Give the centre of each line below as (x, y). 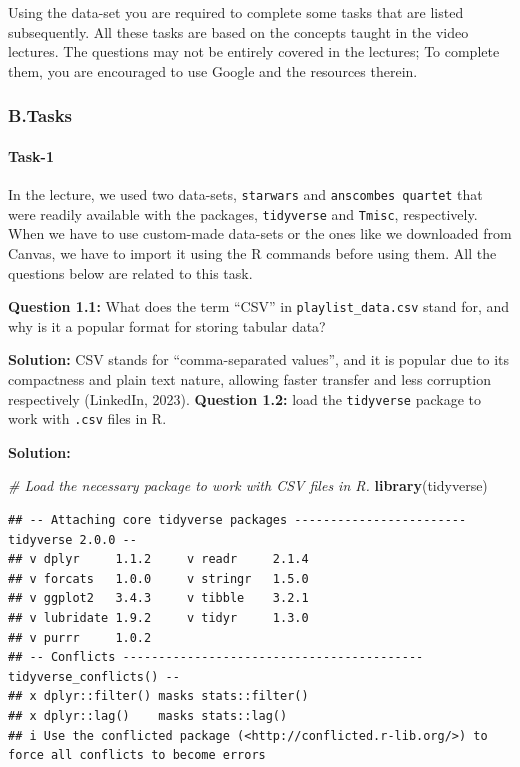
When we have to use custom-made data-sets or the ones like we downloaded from (260, 233)
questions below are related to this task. (130, 272)
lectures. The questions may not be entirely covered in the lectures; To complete (254, 51)
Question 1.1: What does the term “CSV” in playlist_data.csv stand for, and (259, 306)
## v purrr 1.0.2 (80, 637)
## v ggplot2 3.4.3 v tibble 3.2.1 (158, 598)
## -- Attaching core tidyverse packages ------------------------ (237, 520)
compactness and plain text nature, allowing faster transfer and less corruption (249, 378)
